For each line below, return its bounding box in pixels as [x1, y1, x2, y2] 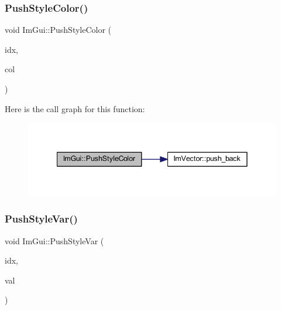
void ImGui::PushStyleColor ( [5, 23, 112, 36]
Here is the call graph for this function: [5, 102, 145, 114]
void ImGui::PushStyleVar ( [5, 234, 104, 247]
